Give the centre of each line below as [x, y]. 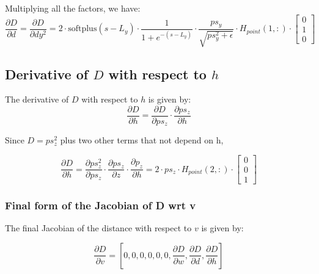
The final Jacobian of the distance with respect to [98, 228]
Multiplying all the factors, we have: [73, 8]
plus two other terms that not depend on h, [142, 140]
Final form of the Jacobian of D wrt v [101, 205]
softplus [82, 29]
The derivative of [37, 99]
